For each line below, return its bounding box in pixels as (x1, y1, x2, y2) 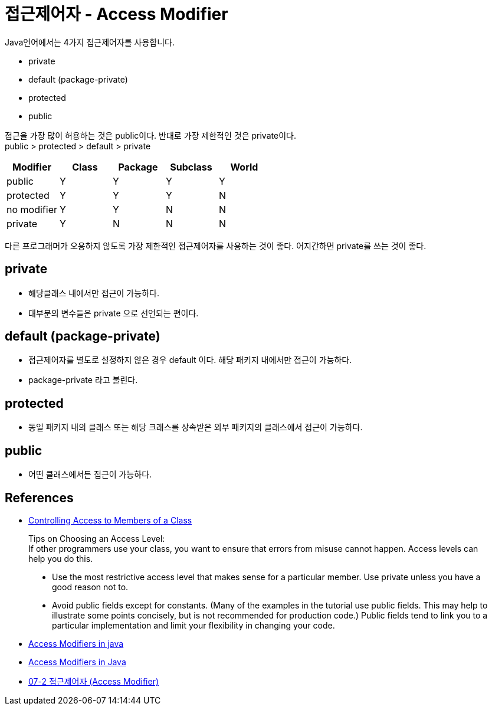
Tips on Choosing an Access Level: (28, 533, 165, 544)
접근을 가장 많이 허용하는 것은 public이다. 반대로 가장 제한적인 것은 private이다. (5, 130, 296, 140)
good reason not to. (52, 581, 129, 592)
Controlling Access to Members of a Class (28, 515, 192, 525)
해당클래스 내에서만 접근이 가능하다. (28, 287, 159, 298)
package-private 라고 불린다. (28, 375, 138, 385)
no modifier (6, 203, 57, 215)
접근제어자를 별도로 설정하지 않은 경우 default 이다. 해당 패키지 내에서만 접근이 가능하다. (28, 355, 352, 365)
